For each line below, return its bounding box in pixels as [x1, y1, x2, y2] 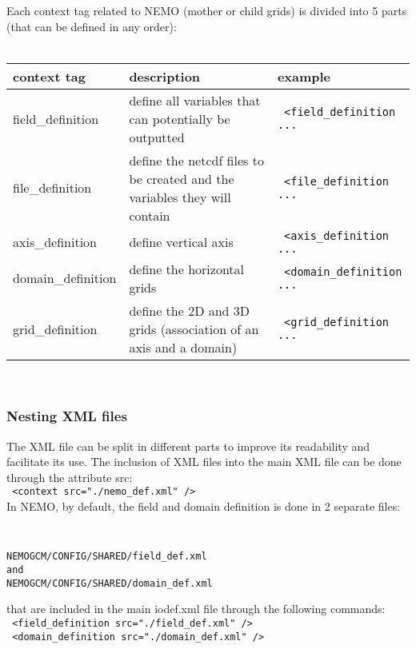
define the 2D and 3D [129, 301, 250, 320]
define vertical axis [129, 233, 234, 252]
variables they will [129, 187, 231, 206]
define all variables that [129, 90, 261, 109]
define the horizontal [129, 259, 245, 278]
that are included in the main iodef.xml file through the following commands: [6, 600, 386, 617]
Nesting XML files [6, 406, 127, 426]
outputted [129, 127, 185, 146]
